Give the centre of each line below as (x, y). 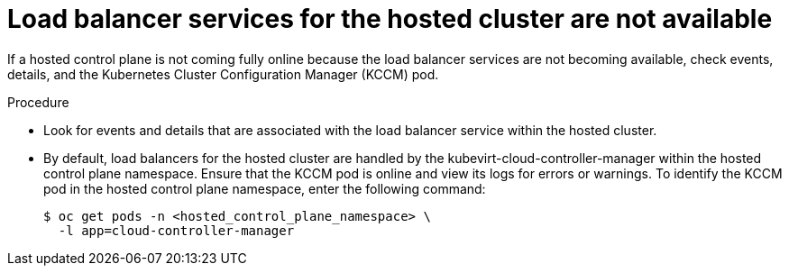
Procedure (38, 102)
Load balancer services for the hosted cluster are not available (390, 19)
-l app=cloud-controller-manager (176, 230)
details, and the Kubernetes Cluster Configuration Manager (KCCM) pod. (223, 74)
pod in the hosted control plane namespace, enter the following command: (265, 188)
